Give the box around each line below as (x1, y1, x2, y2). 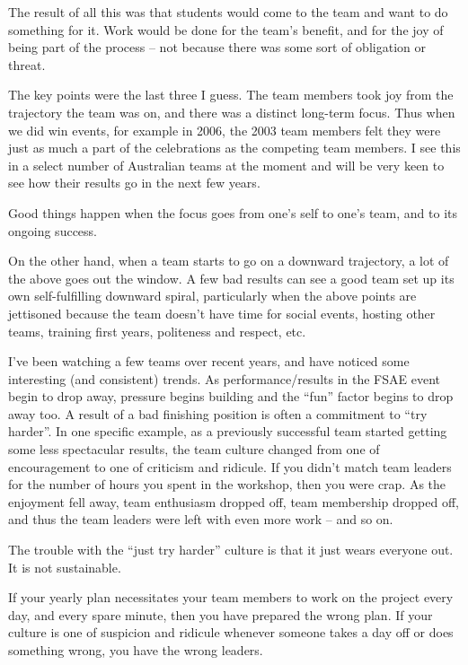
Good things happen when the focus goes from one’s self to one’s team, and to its (8, 203, 457, 222)
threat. (8, 55, 46, 74)
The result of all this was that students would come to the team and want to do (8, 3, 448, 21)
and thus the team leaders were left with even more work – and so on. (8, 510, 393, 529)
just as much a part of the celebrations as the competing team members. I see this (8, 138, 461, 157)
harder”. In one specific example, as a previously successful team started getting (8, 422, 447, 441)
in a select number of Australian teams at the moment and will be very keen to (8, 155, 445, 174)
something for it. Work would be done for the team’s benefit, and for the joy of (8, 20, 444, 39)
